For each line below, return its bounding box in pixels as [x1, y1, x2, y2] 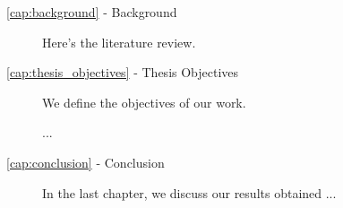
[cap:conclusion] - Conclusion [6, 152, 165, 171]
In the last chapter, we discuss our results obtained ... [42, 183, 337, 202]
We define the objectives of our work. [42, 92, 246, 111]
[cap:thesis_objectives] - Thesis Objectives [6, 63, 239, 82]
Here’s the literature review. [42, 32, 196, 51]
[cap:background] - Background [6, 3, 177, 21]
